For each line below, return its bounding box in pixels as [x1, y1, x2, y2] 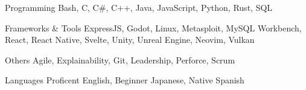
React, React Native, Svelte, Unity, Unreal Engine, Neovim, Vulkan [5, 33, 255, 46]
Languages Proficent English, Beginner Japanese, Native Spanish [5, 74, 244, 86]
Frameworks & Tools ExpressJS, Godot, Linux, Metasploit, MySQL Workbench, [5, 21, 302, 34]
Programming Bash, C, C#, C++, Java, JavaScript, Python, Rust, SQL [5, 1, 273, 13]
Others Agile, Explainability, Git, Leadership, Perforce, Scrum [5, 53, 235, 66]
